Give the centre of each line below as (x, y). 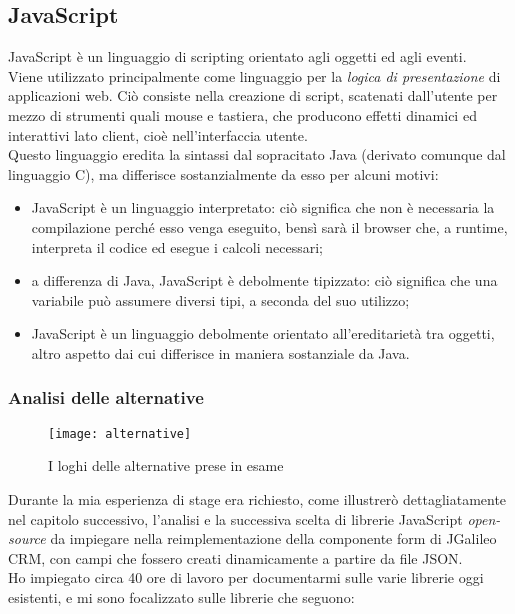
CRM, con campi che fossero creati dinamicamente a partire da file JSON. (235, 557)
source (27, 538)
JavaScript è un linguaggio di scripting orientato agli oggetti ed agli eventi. (237, 56)
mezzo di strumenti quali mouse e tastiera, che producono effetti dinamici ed (242, 114)
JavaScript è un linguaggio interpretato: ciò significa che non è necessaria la (263, 207)
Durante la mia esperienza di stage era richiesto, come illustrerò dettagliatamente (257, 498)
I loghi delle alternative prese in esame (166, 465)
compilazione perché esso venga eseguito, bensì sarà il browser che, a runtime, (269, 226)
